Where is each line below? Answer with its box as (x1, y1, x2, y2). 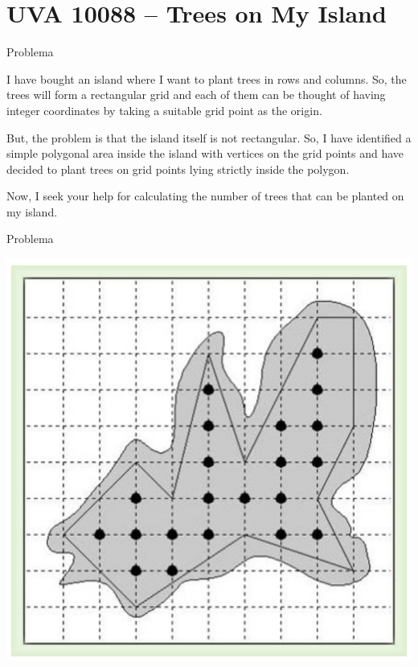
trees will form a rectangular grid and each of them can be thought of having (6, 86, 386, 103)
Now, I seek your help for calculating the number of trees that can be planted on (6, 187, 404, 204)
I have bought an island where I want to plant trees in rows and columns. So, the (6, 70, 407, 87)
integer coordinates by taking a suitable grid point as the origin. (6, 101, 322, 118)
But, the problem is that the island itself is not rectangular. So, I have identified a (6, 129, 412, 146)
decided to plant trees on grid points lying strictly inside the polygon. (6, 160, 350, 177)
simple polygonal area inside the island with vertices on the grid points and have (6, 145, 404, 162)
